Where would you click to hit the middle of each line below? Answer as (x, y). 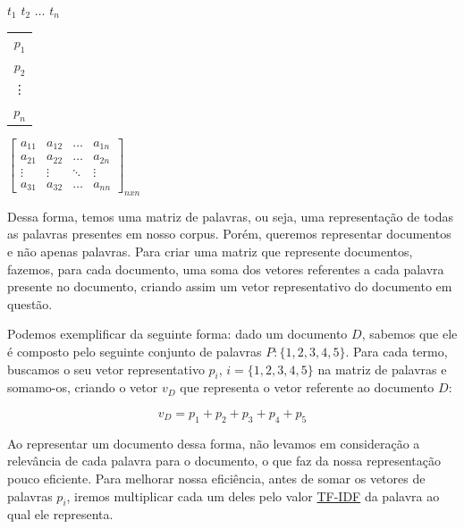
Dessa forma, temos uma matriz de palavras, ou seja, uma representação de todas (231, 216)
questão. (30, 303)
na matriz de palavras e (382, 369)
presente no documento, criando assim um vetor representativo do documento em (230, 286)
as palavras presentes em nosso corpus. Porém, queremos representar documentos (229, 234)
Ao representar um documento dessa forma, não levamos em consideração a (214, 443)
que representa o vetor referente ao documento (307, 387)
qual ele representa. (60, 514)
